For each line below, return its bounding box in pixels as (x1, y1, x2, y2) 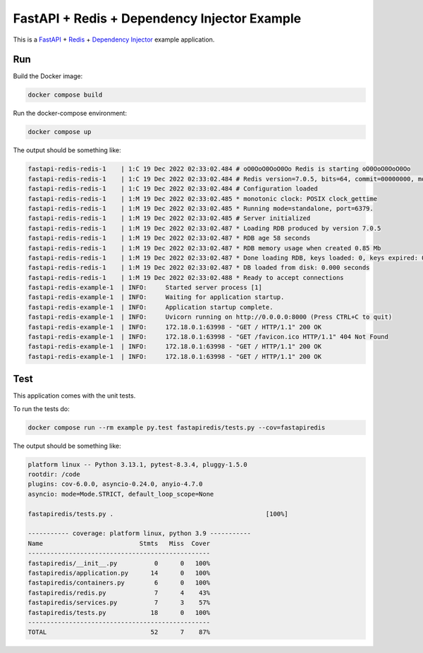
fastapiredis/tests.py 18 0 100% (27, 609, 211, 616)
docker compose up (27, 128, 92, 136)
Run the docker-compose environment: (13, 109, 127, 118)
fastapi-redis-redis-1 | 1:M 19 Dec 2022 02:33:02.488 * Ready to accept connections (27, 274, 345, 281)
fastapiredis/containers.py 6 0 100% (27, 579, 211, 587)
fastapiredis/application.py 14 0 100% (27, 568, 211, 577)
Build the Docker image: (13, 72, 83, 80)
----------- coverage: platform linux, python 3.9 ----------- (27, 530, 252, 537)
